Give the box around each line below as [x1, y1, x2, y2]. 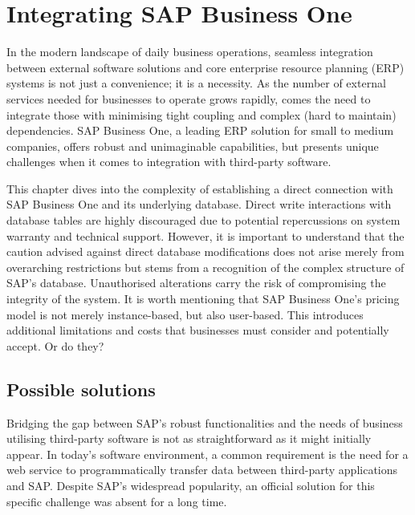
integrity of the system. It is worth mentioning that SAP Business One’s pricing [6, 290, 400, 307]
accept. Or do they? [6, 337, 104, 354]
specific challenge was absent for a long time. [6, 493, 227, 509]
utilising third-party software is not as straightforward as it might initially [6, 430, 372, 447]
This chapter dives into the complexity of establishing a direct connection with [6, 180, 393, 197]
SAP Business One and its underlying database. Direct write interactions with [6, 196, 392, 213]
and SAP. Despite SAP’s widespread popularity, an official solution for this [6, 476, 375, 493]
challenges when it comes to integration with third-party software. [6, 153, 332, 170]
